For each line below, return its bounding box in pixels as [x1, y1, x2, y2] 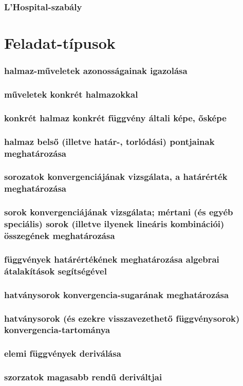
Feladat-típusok [4, 32, 116, 53]
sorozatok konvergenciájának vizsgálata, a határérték [4, 170, 228, 183]
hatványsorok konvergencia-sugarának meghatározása [4, 288, 229, 301]
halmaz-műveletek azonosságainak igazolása [4, 64, 188, 77]
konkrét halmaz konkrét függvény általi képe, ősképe [4, 111, 227, 124]
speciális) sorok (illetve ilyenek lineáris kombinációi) [4, 217, 225, 230]
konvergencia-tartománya [4, 323, 110, 336]
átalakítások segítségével [4, 264, 107, 277]
